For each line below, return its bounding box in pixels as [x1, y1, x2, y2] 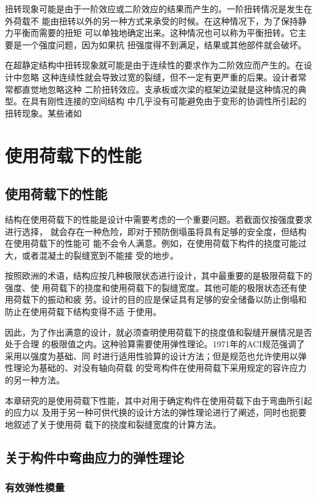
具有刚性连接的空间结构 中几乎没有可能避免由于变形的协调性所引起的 [30, 95, 307, 107]
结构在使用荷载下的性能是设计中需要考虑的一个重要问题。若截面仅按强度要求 [5, 212, 312, 225]
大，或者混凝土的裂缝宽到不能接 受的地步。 [5, 248, 179, 261]
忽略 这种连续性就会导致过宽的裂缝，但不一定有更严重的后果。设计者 [21, 70, 298, 83]
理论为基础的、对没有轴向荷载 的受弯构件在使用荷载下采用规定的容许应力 [13, 361, 307, 374]
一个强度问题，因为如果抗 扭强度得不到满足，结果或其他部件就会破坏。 [21, 38, 307, 51]
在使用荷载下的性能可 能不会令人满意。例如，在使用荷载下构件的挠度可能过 [5, 237, 307, 250]
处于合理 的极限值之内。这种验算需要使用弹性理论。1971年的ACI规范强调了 [5, 337, 305, 350]
